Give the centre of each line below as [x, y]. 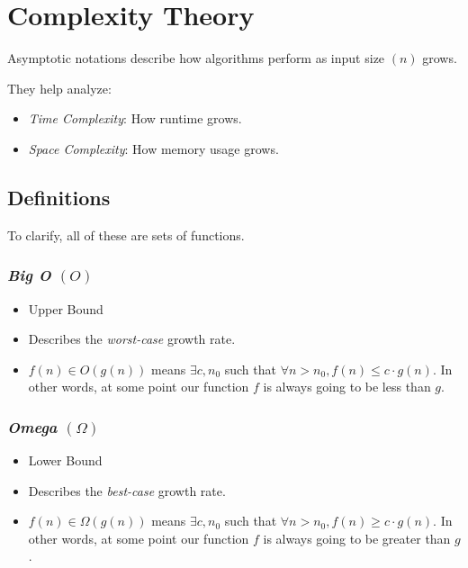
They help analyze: [59, 88]
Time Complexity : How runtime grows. [135, 118]
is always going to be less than [347, 387]
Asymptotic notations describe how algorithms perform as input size [196, 58]
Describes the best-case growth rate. [127, 490]
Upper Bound [66, 308]
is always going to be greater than [357, 538]
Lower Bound [65, 460]
